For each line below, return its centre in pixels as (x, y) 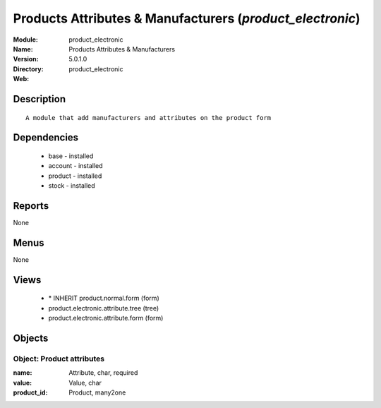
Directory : (28, 69)
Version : (26, 59)
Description (40, 99)
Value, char (85, 383)
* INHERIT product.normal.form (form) (104, 298)
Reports (31, 206)
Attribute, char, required (103, 373)
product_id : (30, 392)
